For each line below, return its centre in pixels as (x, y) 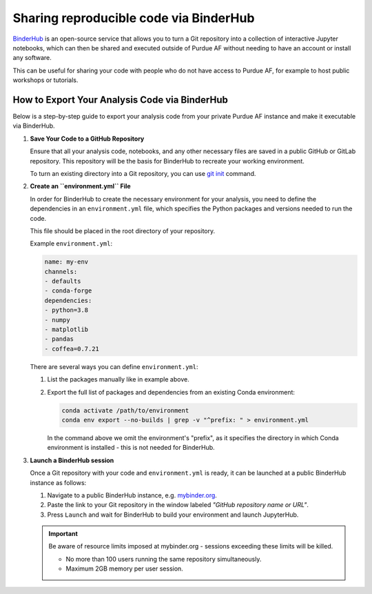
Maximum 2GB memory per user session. (125, 568)
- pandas (59, 339)
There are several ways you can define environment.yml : (114, 366)
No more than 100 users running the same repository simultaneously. (164, 559)
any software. (32, 58)
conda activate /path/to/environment (125, 410)
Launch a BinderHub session (72, 460)
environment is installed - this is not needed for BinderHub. (131, 448)
